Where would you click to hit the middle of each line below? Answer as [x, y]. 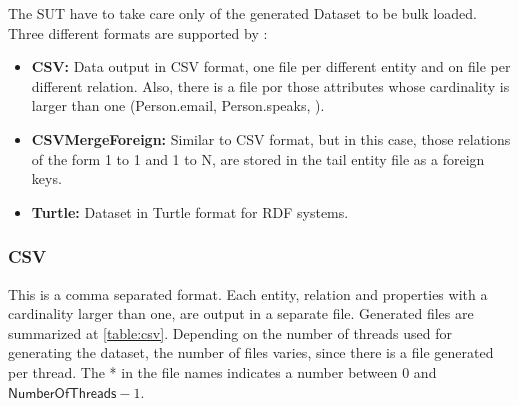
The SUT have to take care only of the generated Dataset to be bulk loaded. [242, 13]
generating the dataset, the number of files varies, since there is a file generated [251, 352]
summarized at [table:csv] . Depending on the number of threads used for [230, 332]
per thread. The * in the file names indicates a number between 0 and [222, 371]
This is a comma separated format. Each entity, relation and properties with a [248, 293]
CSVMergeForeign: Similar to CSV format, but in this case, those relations [271, 138]
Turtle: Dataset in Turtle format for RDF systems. [190, 211]
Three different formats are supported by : [138, 32]
